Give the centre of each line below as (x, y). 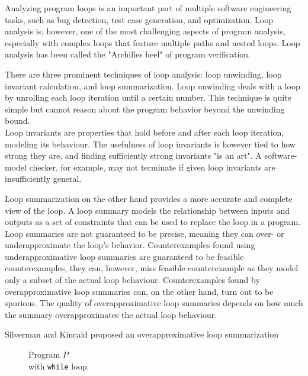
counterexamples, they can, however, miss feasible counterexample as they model (152, 268)
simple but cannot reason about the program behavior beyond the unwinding (145, 109)
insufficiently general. (43, 179)
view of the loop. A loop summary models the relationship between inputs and (147, 210)
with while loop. (59, 366)
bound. (17, 120)
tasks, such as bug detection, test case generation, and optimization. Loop (139, 19)
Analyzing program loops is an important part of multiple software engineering (148, 8)
